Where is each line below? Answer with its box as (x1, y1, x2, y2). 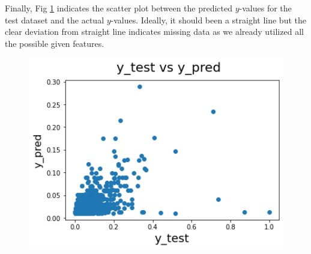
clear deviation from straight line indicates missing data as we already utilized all (5, 25, 304, 38)
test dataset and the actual (5, 13, 104, 26)
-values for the (239, 2, 292, 14)
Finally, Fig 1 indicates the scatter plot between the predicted (5, 2, 233, 14)
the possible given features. (5, 37, 104, 49)
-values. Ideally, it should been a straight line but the (110, 13, 306, 26)
